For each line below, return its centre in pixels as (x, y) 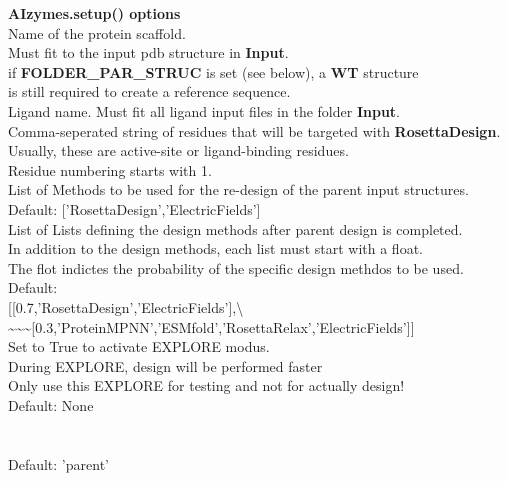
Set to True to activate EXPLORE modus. (139, 346)
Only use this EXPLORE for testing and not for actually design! (206, 385)
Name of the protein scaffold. (97, 32)
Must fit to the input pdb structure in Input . (148, 52)
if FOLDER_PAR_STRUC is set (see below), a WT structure (213, 71)
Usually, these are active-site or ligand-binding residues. (178, 150)
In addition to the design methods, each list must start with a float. (215, 248)
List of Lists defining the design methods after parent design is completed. (235, 228)
